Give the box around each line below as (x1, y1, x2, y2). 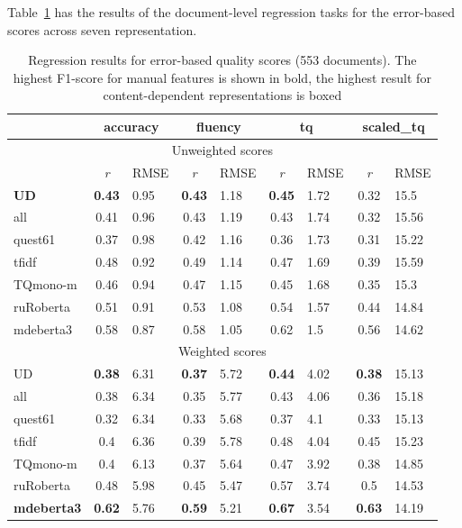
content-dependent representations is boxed (103, 86, 342, 105)
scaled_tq (362, 116, 425, 135)
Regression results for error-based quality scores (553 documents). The (28, 50, 417, 69)
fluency (195, 116, 241, 135)
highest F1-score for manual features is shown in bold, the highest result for (13, 68, 431, 86)
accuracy (104, 116, 159, 135)
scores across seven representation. (7, 20, 197, 39)
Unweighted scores (171, 140, 273, 159)
